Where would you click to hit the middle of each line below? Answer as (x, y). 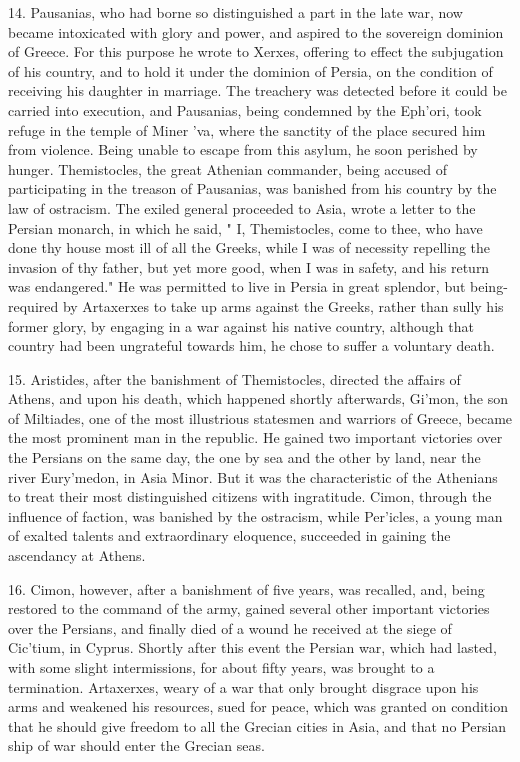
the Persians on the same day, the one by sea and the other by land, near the (244, 457)
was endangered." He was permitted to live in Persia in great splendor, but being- (258, 286)
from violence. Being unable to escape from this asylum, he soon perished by (243, 149)
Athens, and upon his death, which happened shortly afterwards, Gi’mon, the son (258, 398)
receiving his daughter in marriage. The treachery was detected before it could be (257, 90)
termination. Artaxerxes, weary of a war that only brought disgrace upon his (243, 686)
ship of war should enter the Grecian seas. (136, 745)
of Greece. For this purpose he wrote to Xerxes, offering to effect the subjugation (256, 51)
